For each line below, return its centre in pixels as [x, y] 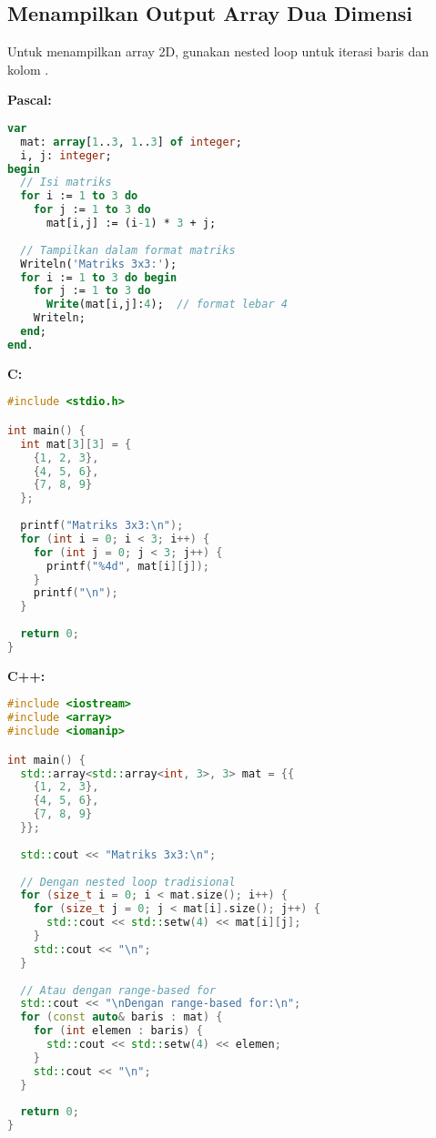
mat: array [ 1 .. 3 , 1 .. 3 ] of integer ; [131, 142]
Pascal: [30, 100]
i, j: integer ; [66, 155]
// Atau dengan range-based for [118, 990]
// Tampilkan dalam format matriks [128, 250]
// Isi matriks [66, 183]
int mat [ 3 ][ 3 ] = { [76, 444]
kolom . [28, 69]
